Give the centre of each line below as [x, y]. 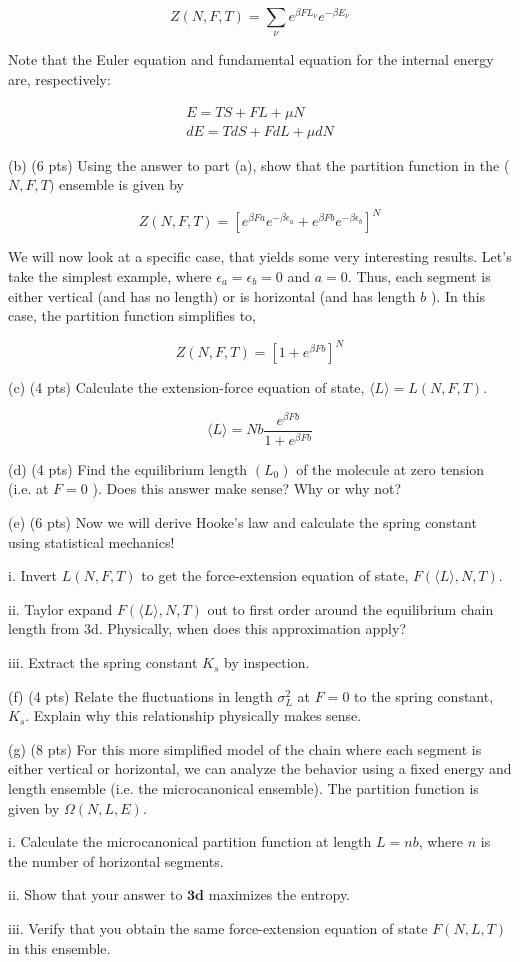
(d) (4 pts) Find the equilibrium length [128, 468]
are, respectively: [59, 79]
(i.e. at [28, 488]
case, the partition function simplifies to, [132, 315]
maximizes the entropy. [279, 894]
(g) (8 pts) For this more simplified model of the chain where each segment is [245, 748]
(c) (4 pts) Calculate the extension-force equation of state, [186, 387]
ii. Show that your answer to [95, 894]
